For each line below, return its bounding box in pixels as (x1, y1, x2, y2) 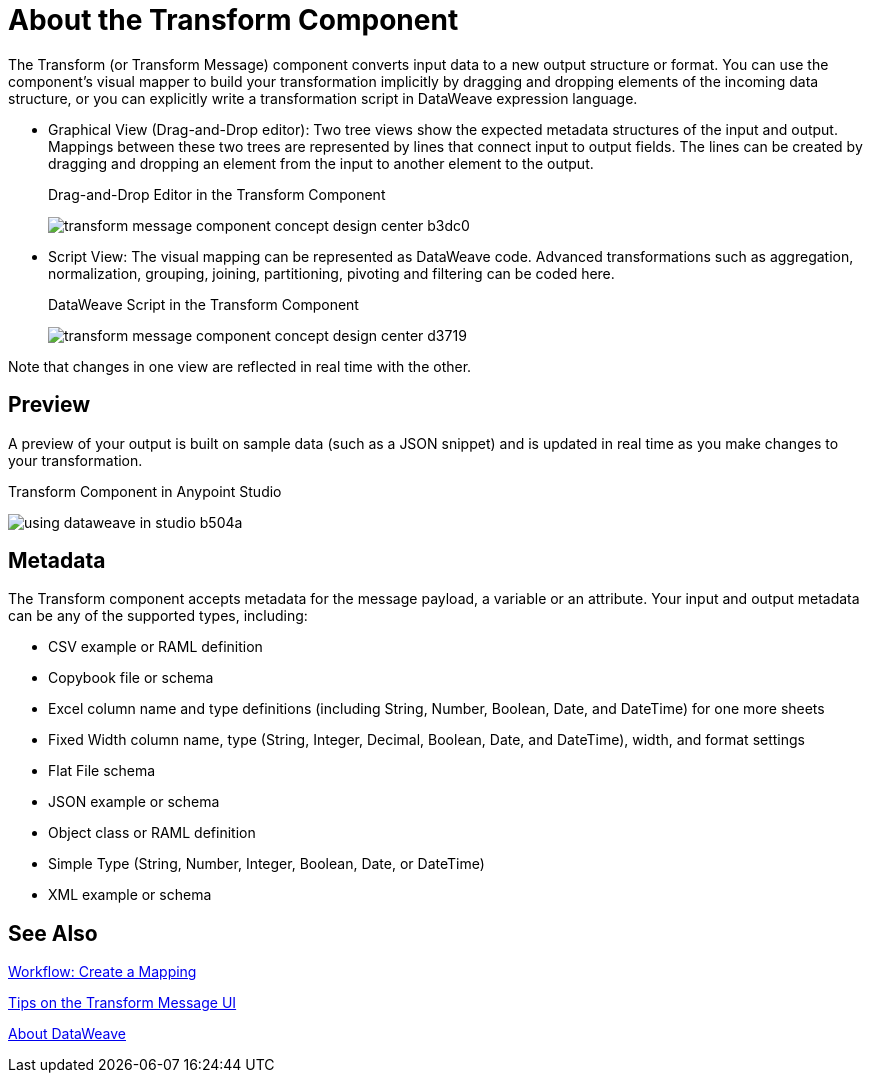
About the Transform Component (8, 3, 459, 37)
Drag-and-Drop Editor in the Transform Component (48, 185, 386, 203)
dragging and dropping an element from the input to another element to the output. (48, 154, 594, 172)
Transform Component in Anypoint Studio (8, 482, 282, 500)
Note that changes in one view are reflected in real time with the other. (8, 357, 472, 375)
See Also (8, 920, 98, 946)
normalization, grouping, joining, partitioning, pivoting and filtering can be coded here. (48, 264, 615, 282)
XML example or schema (48, 886, 212, 904)
